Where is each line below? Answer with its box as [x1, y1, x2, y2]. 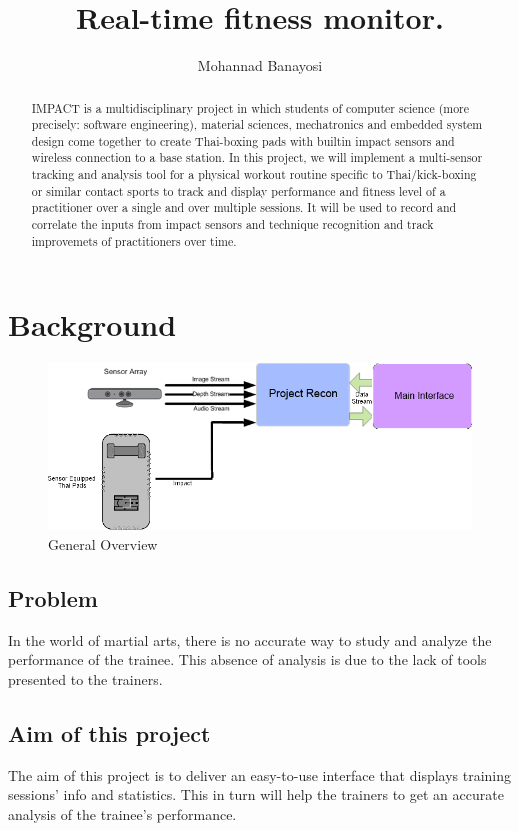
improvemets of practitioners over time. [31, 232, 237, 249]
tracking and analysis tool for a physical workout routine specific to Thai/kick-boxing [31, 166, 477, 183]
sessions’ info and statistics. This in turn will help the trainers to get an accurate [8, 784, 504, 805]
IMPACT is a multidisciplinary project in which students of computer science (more [31, 99, 470, 116]
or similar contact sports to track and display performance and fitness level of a [31, 182, 446, 199]
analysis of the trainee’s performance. [8, 803, 237, 824]
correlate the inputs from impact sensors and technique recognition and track [31, 216, 434, 233]
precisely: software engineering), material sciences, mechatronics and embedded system [31, 116, 483, 133]
